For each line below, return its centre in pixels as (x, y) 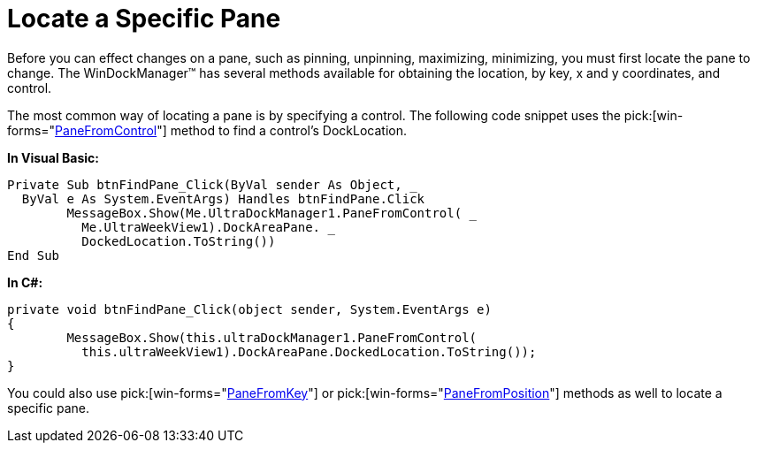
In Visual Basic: (53, 157)
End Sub (34, 255)
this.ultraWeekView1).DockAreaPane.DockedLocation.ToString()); (309, 351)
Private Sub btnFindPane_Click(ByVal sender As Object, (205, 184)
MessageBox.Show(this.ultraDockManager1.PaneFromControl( (272, 337)
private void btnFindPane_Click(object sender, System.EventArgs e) (249, 309)
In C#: (25, 282)
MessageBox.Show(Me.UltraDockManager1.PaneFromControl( (264, 213)
